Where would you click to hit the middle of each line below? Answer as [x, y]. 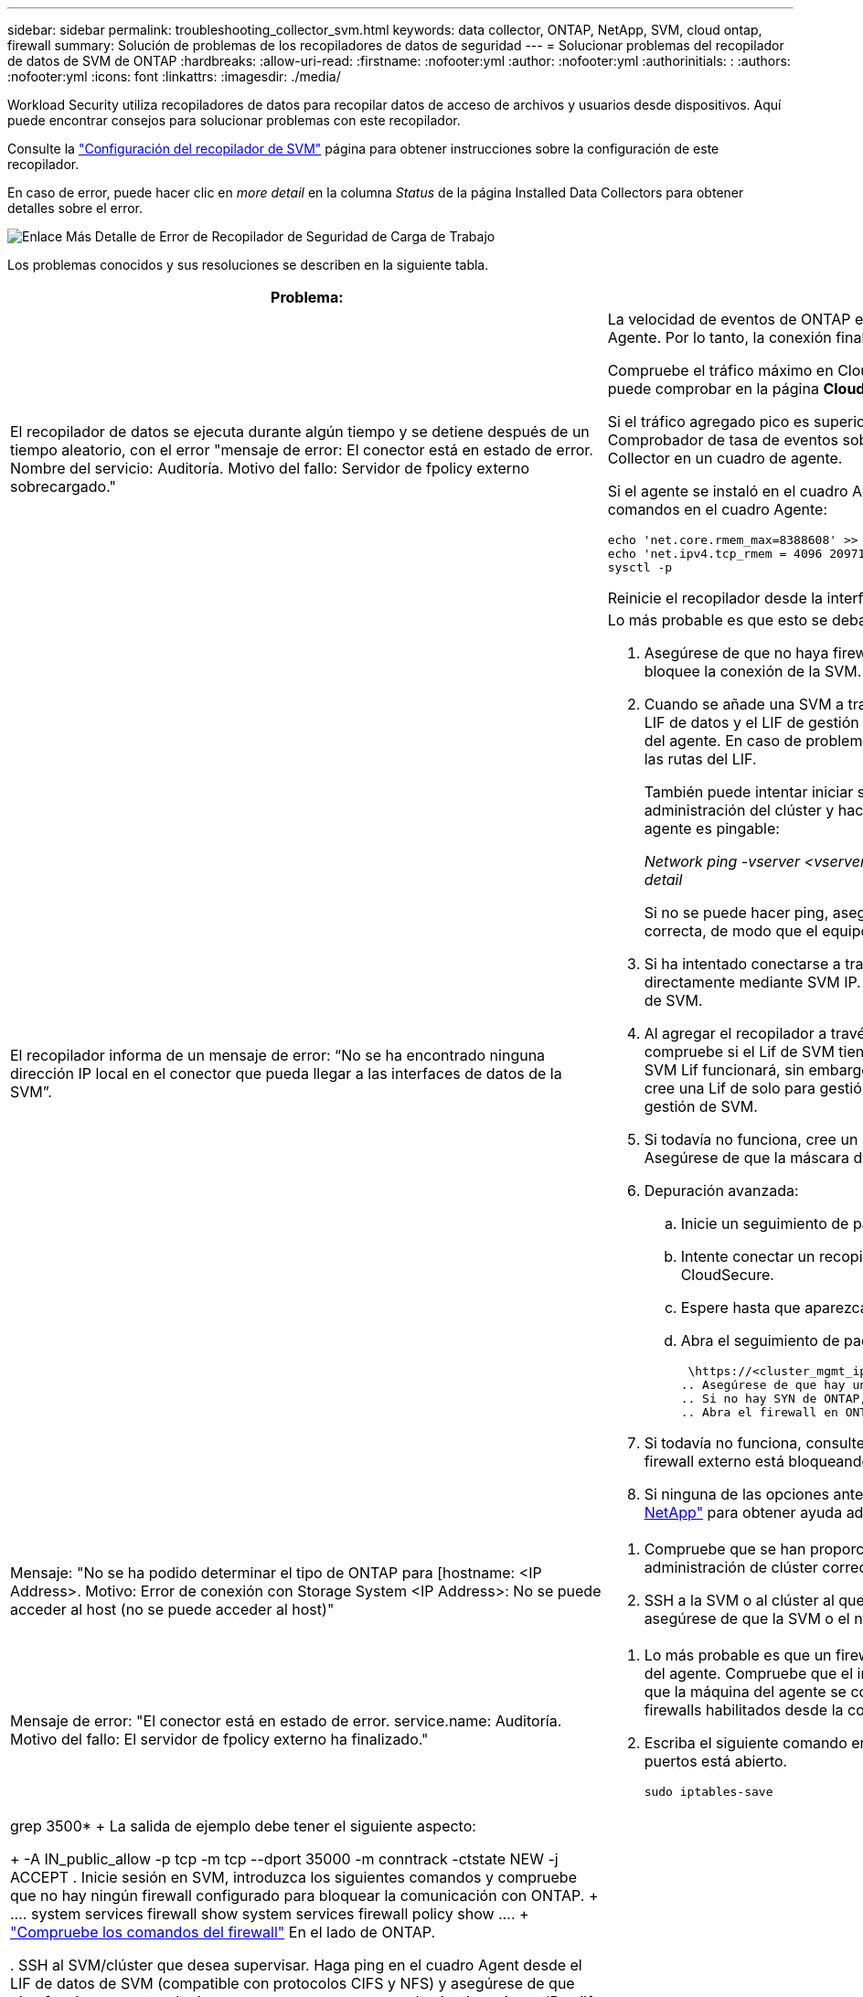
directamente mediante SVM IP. [752, 982]
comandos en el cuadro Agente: [718, 509]
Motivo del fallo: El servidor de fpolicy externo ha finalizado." [219, 1739]
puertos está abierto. [716, 1761]
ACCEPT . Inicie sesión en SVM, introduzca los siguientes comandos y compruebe [293, 1877]
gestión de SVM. [701, 1106]
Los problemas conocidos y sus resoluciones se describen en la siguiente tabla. [248, 265]
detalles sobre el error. [75, 208]
